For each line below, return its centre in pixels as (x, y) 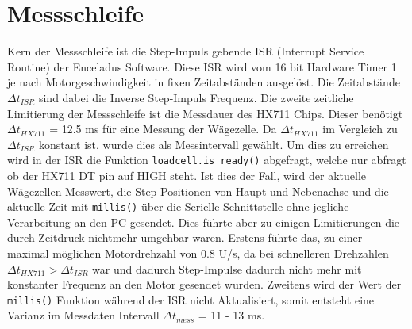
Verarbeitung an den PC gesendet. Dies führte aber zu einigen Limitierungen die (204, 222)
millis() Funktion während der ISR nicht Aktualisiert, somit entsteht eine (191, 299)
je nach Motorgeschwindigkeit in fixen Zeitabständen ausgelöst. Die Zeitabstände (204, 82)
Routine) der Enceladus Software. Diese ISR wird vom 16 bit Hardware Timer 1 (202, 66)
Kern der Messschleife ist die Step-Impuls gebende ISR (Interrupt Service (186, 51)
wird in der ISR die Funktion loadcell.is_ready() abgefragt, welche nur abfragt (207, 160)
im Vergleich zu (360, 129)
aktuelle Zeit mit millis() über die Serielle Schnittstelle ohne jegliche (178, 207)
